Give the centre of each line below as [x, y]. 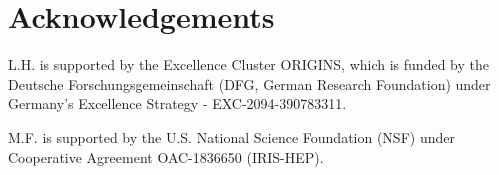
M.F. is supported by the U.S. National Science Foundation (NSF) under [231, 136]
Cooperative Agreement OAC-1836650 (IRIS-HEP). [166, 156]
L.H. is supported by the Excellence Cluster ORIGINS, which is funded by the [248, 64]
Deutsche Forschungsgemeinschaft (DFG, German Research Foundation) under [249, 83]
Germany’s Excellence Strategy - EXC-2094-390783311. [177, 103]
